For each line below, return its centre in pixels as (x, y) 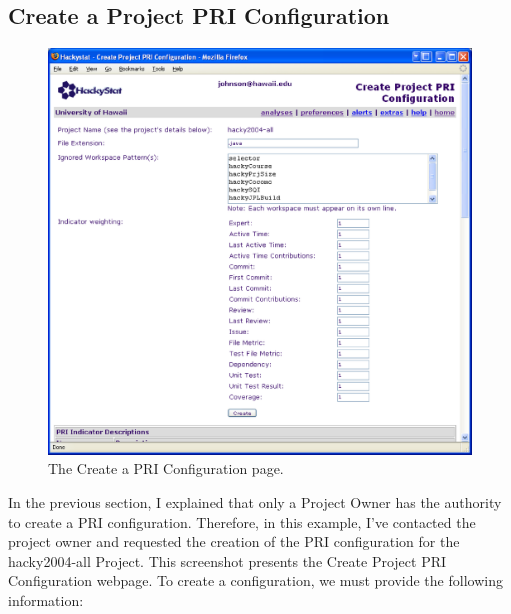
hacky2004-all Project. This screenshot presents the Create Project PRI (227, 560)
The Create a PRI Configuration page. (166, 468)
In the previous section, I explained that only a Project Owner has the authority (255, 502)
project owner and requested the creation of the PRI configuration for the (234, 541)
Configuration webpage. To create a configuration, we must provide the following (255, 580)
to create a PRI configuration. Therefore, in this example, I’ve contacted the (242, 521)
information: (46, 599)
